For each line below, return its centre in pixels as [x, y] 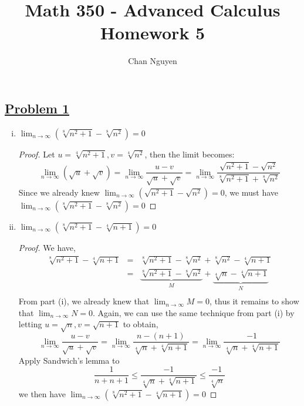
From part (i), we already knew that [84, 301]
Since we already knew [59, 192]
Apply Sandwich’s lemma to [69, 360]
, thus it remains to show [254, 301]
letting [30, 324]
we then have [42, 393]
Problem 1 [37, 108]
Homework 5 [153, 33]
